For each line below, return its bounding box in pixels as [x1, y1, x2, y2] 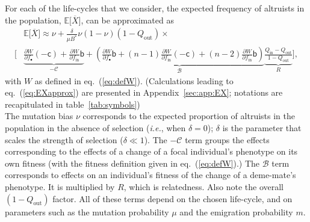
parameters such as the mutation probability [5, 205, 169, 218]
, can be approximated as [81, 13, 174, 26]
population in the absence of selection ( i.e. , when [5, 121, 186, 134]
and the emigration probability [179, 205, 293, 218]
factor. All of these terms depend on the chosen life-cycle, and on [52, 192, 293, 205]
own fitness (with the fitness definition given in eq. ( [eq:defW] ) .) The [5, 156, 260, 169]
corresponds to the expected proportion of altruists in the [82, 109, 295, 122]
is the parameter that [222, 121, 302, 134]
